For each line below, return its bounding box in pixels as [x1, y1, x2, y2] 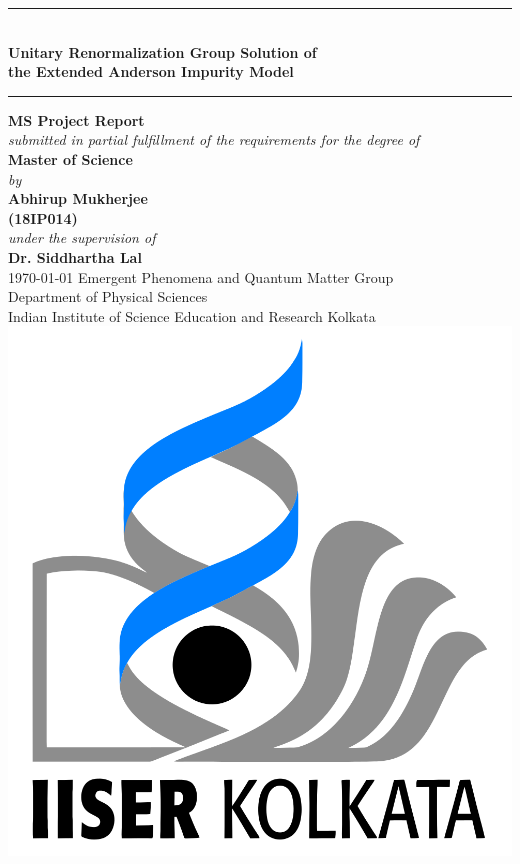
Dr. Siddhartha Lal [8, 246, 142, 267]
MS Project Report [8, 109, 145, 130]
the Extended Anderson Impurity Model [8, 61, 294, 82]
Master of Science [8, 148, 133, 169]
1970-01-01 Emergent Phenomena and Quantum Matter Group [8, 266, 394, 287]
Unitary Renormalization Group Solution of [8, 41, 317, 62]
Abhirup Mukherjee [8, 188, 148, 209]
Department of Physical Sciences [8, 286, 208, 307]
